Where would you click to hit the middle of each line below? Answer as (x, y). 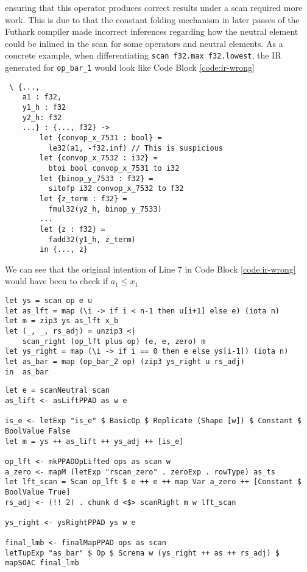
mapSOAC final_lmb (42, 563)
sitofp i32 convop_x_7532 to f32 (116, 189)
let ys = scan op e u (49, 301)
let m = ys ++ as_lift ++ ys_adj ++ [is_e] (94, 441)
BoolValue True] (38, 492)
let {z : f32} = (72, 229)
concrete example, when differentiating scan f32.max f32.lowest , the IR (143, 55)
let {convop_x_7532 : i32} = (99, 158)
